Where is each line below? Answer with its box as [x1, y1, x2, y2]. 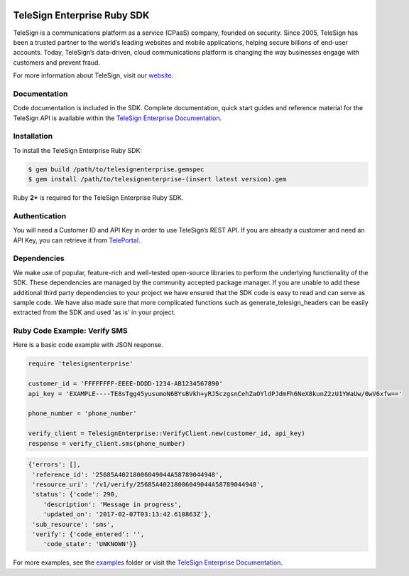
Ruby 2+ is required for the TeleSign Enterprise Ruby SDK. [13, 193, 184, 202]
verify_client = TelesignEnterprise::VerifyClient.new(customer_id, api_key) [28, 430, 305, 437]
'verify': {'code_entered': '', [32, 530, 145, 538]
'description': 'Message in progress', [43, 500, 182, 508]
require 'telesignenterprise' [28, 360, 133, 368]
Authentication [13, 210, 67, 220]
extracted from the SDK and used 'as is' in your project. [13, 308, 176, 316]
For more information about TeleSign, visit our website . [13, 71, 174, 80]
